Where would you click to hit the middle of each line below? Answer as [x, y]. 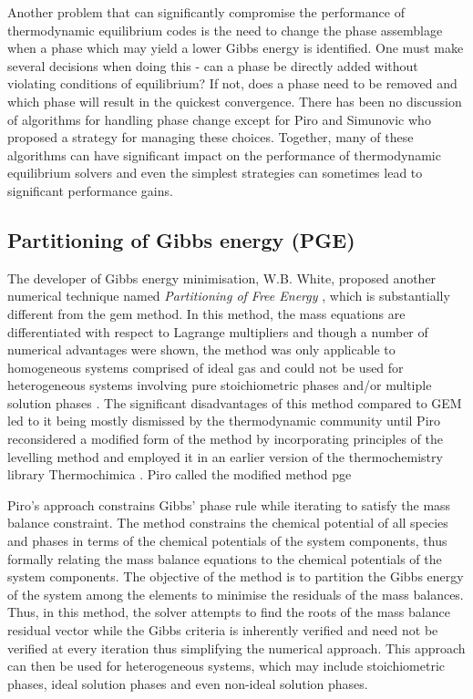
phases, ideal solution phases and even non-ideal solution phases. [188, 683]
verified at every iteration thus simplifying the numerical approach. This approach [236, 648]
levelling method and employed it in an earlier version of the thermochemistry [225, 456]
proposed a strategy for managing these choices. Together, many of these [211, 137]
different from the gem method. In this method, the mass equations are [206, 313]
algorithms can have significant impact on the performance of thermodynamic [224, 154]
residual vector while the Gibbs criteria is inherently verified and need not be [223, 630]
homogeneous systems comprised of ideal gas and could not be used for [206, 367]
